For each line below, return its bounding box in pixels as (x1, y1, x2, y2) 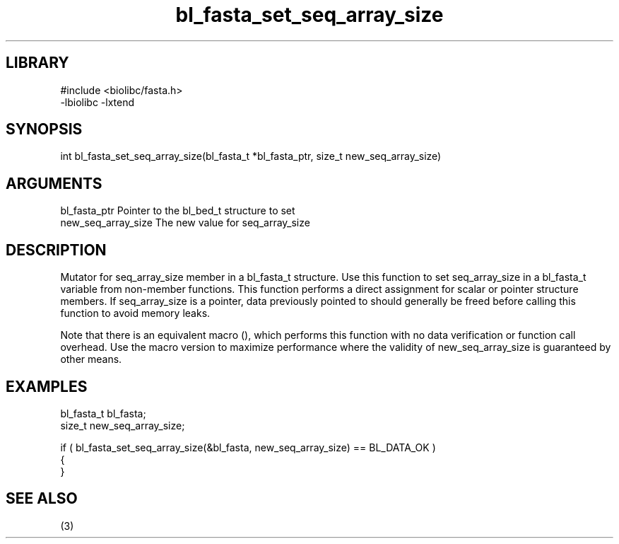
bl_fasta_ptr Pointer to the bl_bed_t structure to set (60, 204, 295, 217)
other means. (60, 353, 122, 366)
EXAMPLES (6, 377, 88, 395)
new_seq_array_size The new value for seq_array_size (60, 216, 310, 229)
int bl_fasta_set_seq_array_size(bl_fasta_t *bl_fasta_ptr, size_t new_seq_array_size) (60, 150, 442, 163)
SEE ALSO (6, 490, 78, 508)
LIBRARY (6, 54, 69, 72)
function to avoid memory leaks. (60, 307, 211, 320)
